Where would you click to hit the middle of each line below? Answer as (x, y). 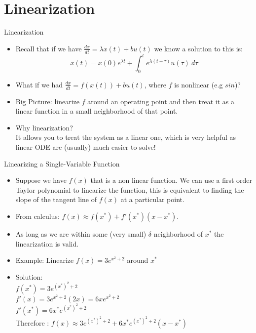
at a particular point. (152, 199)
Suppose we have (41, 180)
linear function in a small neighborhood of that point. (97, 111)
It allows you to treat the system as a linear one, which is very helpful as (126, 137)
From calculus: (37, 216)
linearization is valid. (47, 243)
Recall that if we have (49, 48)
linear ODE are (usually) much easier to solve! (86, 147)
